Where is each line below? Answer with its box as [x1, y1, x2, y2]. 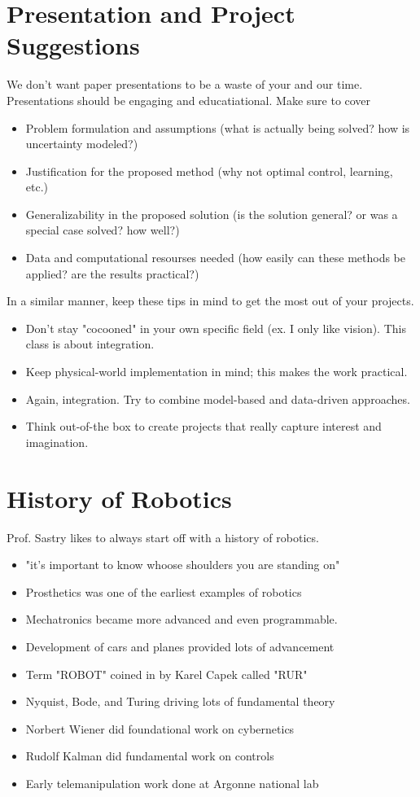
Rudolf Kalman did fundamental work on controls [25, 747, 274, 764]
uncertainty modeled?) [25, 135, 138, 152]
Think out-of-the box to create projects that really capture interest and [25, 418, 382, 435]
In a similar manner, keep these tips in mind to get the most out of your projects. [7, 292, 414, 309]
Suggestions [7, 28, 140, 62]
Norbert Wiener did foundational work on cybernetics [25, 720, 295, 737]
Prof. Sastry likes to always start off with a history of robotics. [7, 528, 319, 545]
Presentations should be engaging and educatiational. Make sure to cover [7, 91, 371, 108]
